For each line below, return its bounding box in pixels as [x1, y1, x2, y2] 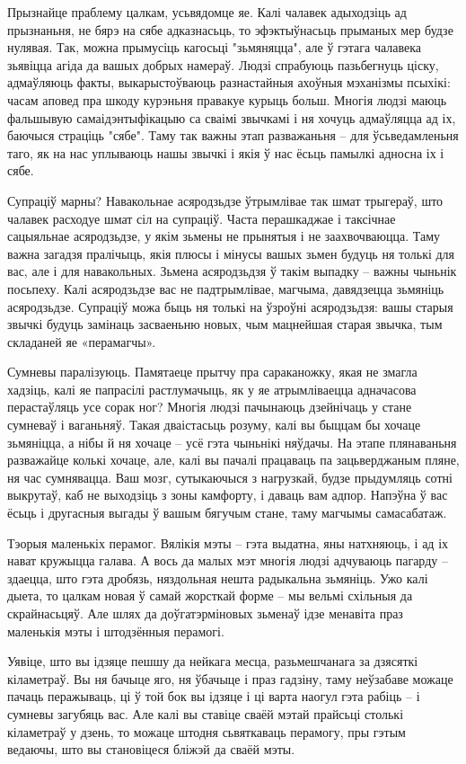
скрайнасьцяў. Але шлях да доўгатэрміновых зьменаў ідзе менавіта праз [7, 604, 403, 622]
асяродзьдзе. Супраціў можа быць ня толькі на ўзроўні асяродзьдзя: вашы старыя [7, 297, 453, 315]
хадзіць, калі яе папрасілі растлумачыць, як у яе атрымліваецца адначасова [7, 379, 417, 398]
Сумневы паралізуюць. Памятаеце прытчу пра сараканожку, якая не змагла [7, 362, 418, 381]
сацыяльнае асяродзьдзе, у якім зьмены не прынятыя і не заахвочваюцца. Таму [7, 227, 441, 245]
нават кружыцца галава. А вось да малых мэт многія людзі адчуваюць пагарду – [7, 551, 448, 570]
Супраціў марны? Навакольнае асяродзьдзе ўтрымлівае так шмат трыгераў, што [7, 191, 444, 209]
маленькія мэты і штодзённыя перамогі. [7, 621, 224, 640]
